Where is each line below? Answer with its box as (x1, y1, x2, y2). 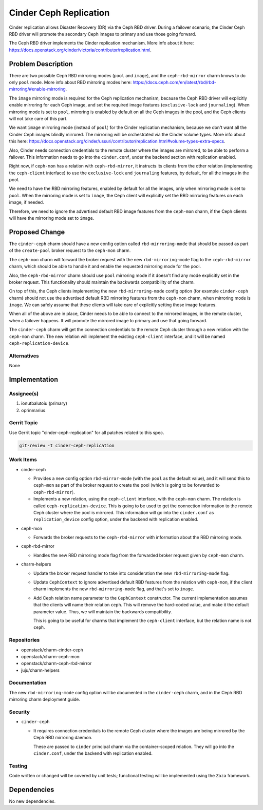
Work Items (9, 457, 37, 463)
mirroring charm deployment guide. (9, 696, 80, 703)
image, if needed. (9, 199, 44, 205)
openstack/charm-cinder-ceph (21, 647, 83, 653)
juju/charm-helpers (21, 667, 60, 673)
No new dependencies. (9, 798, 56, 804)
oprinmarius (21, 407, 46, 413)
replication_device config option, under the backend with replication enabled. (33, 517, 199, 522)
